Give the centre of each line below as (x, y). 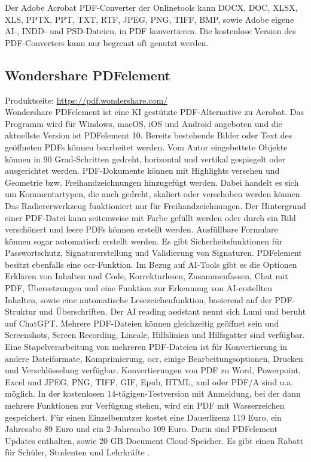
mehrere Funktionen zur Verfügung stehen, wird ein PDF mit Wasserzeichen (145, 405)
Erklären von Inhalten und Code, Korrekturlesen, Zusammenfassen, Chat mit (147, 276)
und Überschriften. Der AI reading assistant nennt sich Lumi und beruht (173, 311)
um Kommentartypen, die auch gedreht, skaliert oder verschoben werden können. (154, 194)
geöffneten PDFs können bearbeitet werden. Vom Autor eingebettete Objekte (146, 147)
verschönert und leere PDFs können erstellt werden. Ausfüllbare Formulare (141, 229)
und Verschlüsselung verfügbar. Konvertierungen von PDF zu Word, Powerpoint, (153, 370)
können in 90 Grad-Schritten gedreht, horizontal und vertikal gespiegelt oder (145, 158)
